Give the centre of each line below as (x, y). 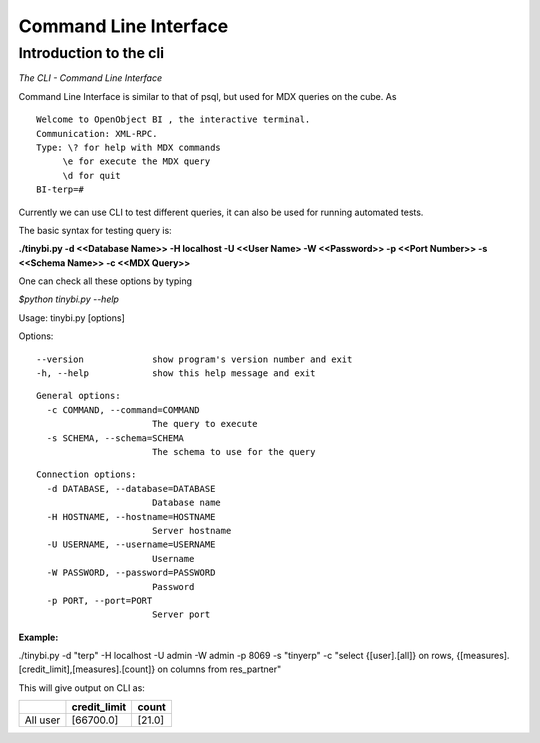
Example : (38, 637)
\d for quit (91, 175)
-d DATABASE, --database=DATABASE (131, 488)
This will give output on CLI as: (81, 687)
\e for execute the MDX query (136, 161)
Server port (181, 614)
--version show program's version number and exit (194, 359)
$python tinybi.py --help (69, 299)
